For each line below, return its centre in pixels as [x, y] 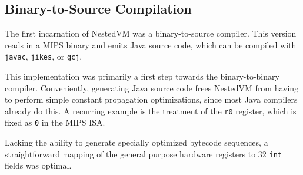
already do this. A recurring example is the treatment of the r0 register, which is [151, 110]
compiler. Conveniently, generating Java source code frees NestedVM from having [152, 87]
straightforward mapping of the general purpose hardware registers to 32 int [143, 153]
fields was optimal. [38, 165]
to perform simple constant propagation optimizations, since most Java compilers [151, 99]
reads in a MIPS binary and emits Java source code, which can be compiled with [151, 44]
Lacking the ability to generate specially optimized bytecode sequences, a [136, 142]
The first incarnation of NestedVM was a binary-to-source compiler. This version [151, 33]
